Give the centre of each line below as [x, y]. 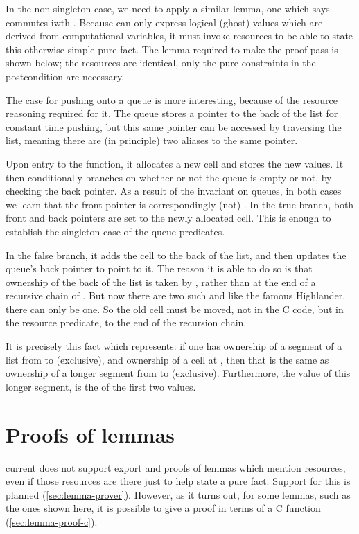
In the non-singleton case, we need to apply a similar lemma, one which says [168, 8]
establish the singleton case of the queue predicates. [115, 231]
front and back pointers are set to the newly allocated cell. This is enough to [168, 218]
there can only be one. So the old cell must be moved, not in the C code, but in [175, 309]
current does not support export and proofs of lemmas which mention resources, [176, 467]
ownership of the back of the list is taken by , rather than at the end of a [161, 282]
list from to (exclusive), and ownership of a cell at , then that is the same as [167, 359]
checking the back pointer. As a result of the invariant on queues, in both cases [174, 191]
